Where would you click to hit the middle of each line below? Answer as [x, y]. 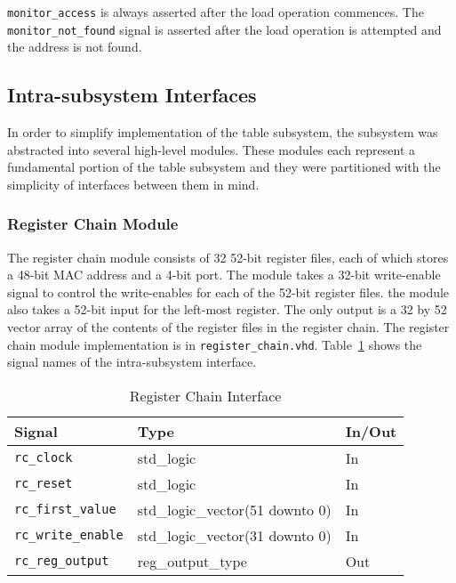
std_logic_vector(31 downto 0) [234, 535]
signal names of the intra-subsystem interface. [132, 362]
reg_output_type [192, 561]
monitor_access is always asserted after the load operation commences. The [216, 12]
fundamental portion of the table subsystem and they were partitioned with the [224, 167]
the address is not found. [75, 47]
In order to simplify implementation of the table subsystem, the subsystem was [223, 132]
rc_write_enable [69, 535]
